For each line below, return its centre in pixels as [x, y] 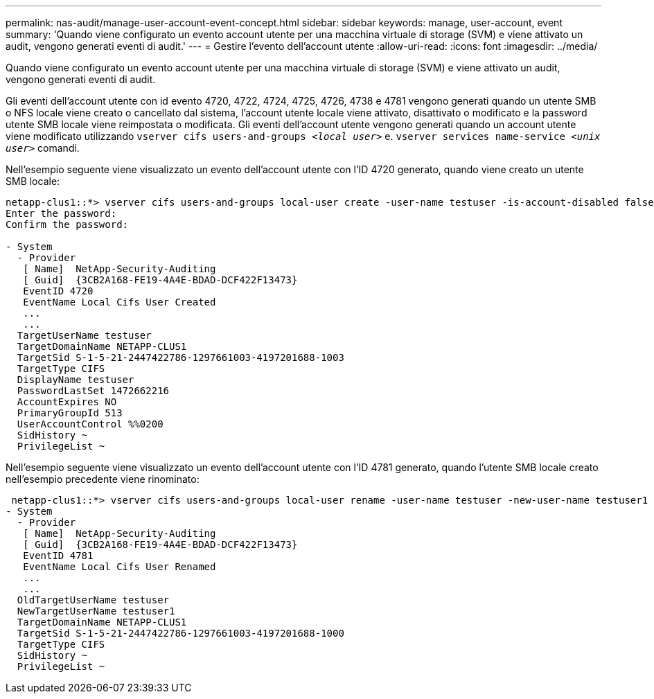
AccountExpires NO [67, 402]
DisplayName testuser [76, 380]
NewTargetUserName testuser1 [96, 611]
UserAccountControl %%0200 [90, 424]
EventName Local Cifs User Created [120, 302]
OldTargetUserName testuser [93, 600]
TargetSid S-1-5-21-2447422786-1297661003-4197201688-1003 [180, 357]
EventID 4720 [58, 291]
